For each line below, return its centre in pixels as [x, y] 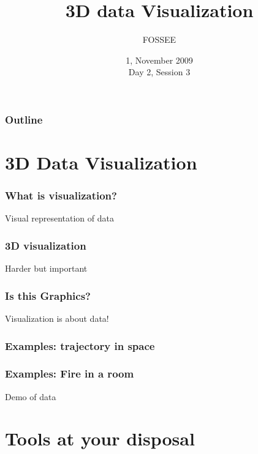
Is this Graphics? [48, 295]
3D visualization [46, 245]
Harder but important [46, 268]
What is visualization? [61, 195]
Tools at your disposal [100, 438]
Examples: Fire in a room [70, 374]
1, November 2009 [159, 60]
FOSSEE [159, 39]
